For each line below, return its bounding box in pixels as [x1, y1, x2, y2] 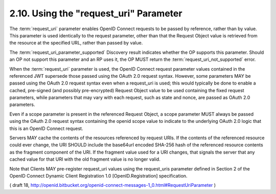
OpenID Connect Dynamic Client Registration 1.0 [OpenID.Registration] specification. [9, 173, 188, 179]
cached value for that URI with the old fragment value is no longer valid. [9, 156, 160, 162]
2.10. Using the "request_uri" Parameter [9, 8, 182, 19]
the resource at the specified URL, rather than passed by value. [9, 40, 143, 46]
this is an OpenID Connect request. [9, 125, 83, 132]
